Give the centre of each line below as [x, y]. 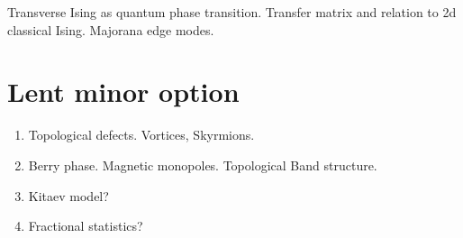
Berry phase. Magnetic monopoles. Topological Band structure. [203, 165]
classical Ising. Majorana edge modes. [111, 29]
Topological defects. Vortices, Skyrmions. [141, 135]
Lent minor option [123, 92]
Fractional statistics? [86, 226]
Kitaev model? [68, 195]
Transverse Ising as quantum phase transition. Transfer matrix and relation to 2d [232, 12]
